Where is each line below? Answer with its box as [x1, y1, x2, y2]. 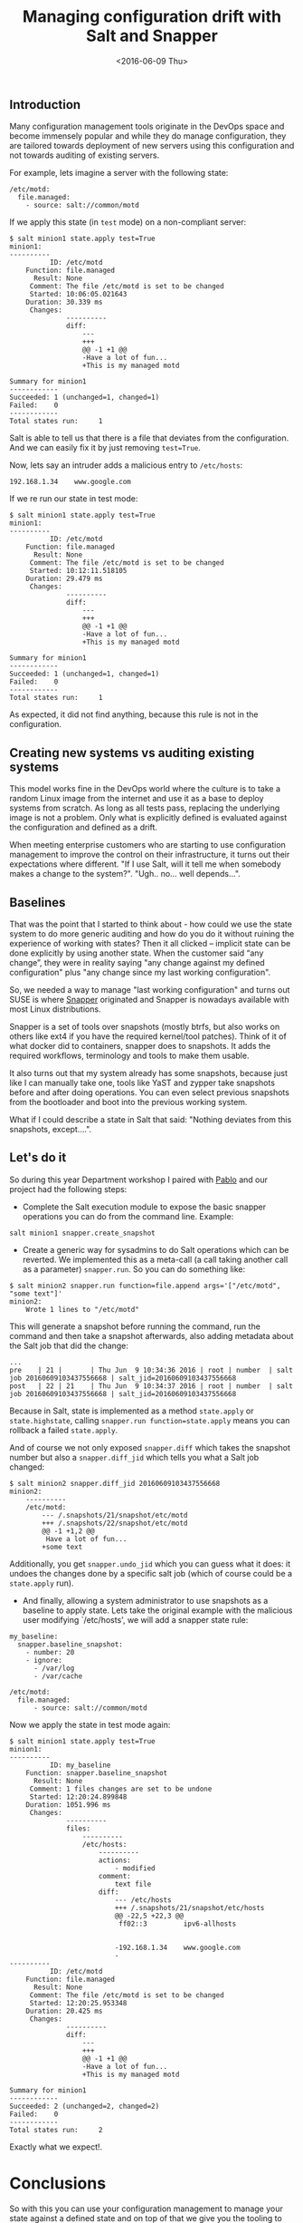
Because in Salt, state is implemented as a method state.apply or [9, 1405, 254, 1416]
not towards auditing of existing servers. [9, 150, 160, 160]
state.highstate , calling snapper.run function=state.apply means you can [9, 1414, 290, 1425]
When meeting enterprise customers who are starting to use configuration [9, 840, 287, 850]
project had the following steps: [9, 1183, 128, 1194]
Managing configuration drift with [22, 6, 282, 27]
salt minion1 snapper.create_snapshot [9, 1228, 156, 1238]
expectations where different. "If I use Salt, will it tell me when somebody [9, 859, 282, 869]
